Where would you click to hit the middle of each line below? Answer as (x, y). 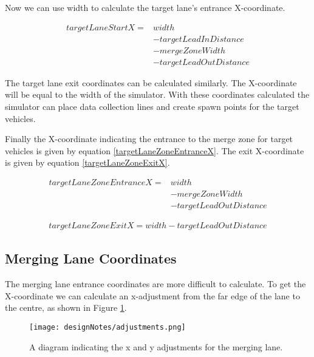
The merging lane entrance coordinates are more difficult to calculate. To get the (155, 284)
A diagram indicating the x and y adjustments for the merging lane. (156, 346)
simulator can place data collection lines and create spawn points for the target (152, 106)
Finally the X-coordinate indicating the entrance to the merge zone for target (149, 139)
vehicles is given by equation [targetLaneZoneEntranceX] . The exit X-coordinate (155, 150)
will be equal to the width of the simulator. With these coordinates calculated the (157, 94)
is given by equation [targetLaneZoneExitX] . (87, 162)
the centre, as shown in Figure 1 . (66, 308)
